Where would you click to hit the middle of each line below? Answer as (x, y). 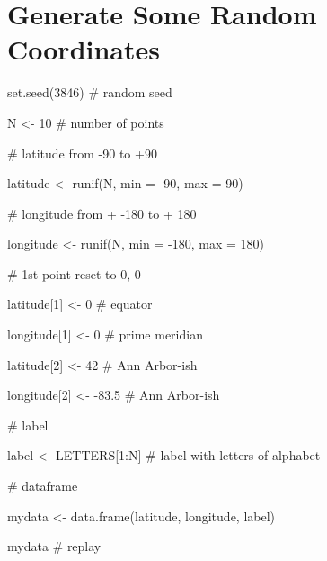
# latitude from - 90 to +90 (82, 153)
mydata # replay (54, 546)
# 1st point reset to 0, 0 (74, 273)
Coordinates (84, 49)
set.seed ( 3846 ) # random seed (90, 92)
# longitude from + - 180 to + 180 (102, 213)
